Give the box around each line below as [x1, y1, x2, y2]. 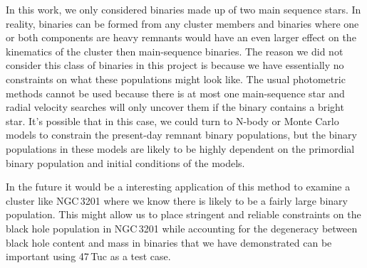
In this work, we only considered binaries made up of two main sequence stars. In [6, 2, 361, 16]
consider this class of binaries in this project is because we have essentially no [6, 58, 344, 73]
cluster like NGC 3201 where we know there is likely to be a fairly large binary [6, 193, 348, 208]
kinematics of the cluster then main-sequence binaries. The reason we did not [6, 43, 343, 58]
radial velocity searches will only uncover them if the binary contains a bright [6, 100, 344, 114]
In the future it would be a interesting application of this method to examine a [6, 179, 351, 194]
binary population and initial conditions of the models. [6, 155, 245, 170]
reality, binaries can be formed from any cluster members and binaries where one [6, 16, 359, 31]
